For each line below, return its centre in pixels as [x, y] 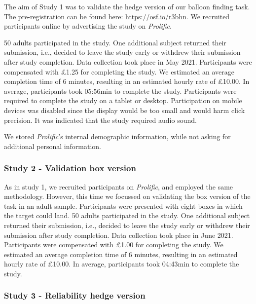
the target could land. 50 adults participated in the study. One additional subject [127, 215]
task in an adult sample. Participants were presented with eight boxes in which [123, 206]
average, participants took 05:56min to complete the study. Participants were [120, 91]
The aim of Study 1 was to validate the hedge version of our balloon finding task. [127, 6]
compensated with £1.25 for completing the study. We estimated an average [119, 71]
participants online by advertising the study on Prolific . [88, 26]
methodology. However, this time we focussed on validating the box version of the [127, 196]
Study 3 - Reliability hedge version [75, 295]
